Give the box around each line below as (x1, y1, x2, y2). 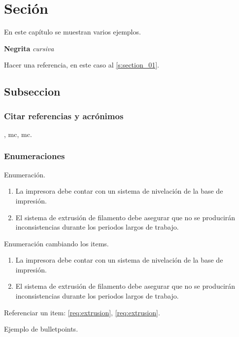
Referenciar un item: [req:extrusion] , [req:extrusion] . (4, 307, 160, 317)
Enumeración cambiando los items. (4, 238, 109, 248)
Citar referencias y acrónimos (4, 109, 124, 122)
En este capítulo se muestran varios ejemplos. (4, 27, 141, 37)
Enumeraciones (4, 150, 65, 162)
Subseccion (4, 84, 61, 99)
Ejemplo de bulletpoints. (4, 324, 78, 334)
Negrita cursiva (4, 43, 54, 53)
